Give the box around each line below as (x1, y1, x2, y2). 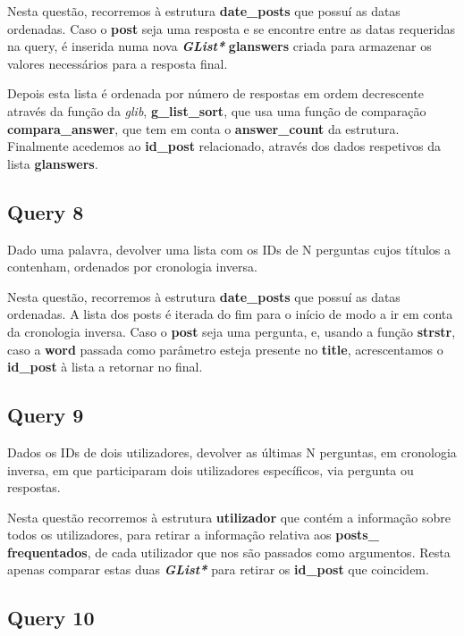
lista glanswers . (7, 154, 98, 172)
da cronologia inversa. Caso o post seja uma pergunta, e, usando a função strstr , (7, 322, 456, 340)
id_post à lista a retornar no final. (7, 357, 203, 376)
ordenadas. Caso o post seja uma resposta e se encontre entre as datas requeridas (7, 19, 456, 38)
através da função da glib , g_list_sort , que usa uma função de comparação (7, 101, 426, 120)
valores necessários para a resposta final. (7, 54, 228, 72)
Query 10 (7, 604, 95, 632)
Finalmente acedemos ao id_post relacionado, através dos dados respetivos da (7, 137, 441, 155)
